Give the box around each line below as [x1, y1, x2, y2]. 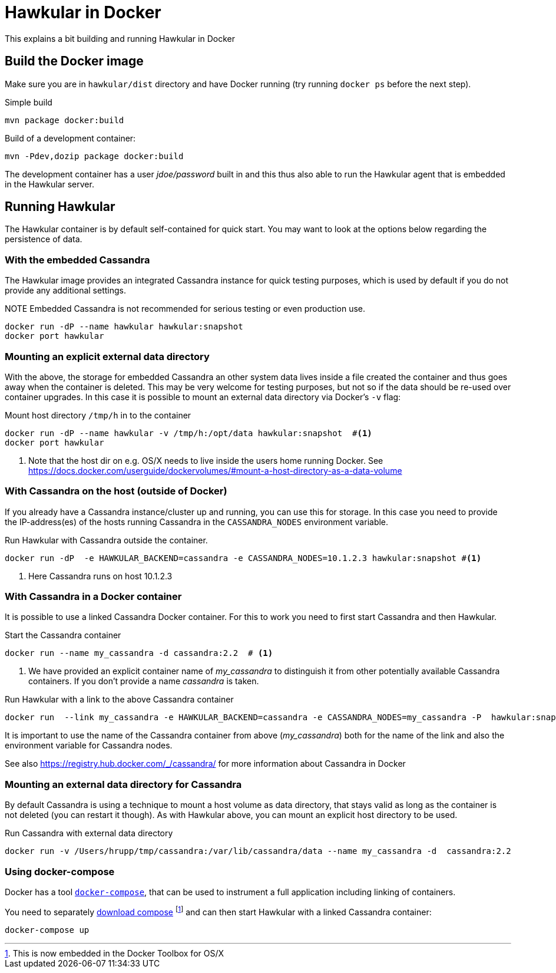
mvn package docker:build [5, 115, 124, 125]
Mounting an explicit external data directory [5, 350, 210, 362]
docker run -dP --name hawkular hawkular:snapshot [5, 322, 243, 332]
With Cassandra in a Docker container [5, 591, 182, 603]
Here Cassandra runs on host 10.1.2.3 [28, 570, 173, 581]
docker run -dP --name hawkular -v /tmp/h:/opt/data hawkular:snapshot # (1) [5, 428, 372, 438]
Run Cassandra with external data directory [5, 828, 173, 839]
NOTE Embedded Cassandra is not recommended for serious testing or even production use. [5, 304, 366, 314]
